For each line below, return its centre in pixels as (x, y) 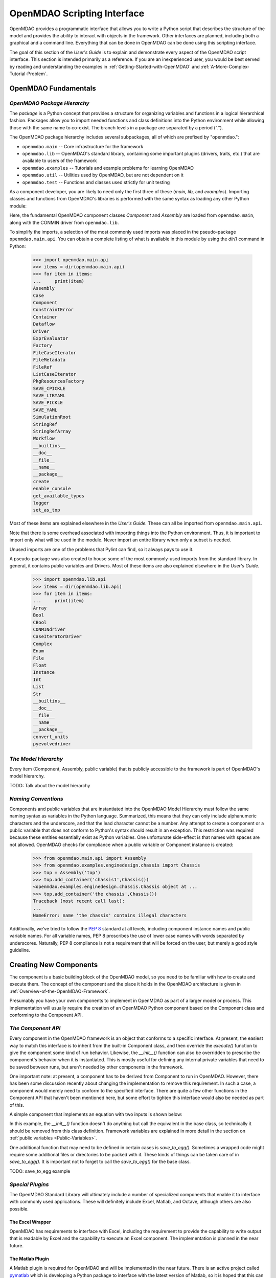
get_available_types (59, 496)
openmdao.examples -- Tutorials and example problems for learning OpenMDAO (108, 168)
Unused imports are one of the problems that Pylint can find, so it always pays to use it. (101, 549)
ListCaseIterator (55, 374)
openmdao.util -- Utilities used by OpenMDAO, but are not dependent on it (103, 175)
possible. (19, 1208)
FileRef (42, 367)
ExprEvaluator (51, 338)
